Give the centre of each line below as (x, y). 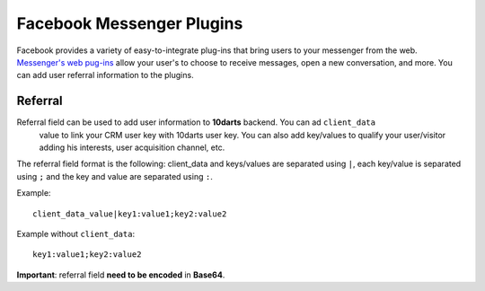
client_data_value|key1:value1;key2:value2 (130, 214)
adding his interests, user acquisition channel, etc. (132, 147)
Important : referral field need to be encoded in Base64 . (121, 275)
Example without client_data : (75, 234)
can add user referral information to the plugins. (105, 75)
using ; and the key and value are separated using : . (115, 176)
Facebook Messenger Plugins (130, 23)
